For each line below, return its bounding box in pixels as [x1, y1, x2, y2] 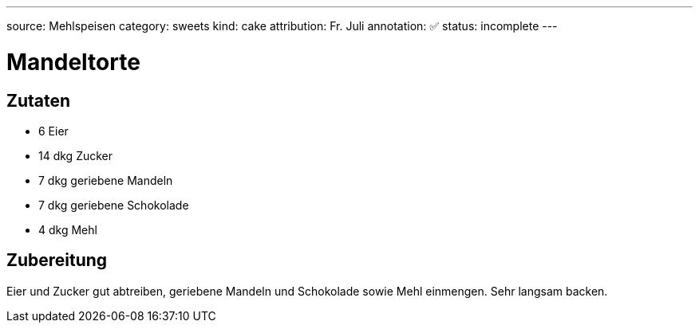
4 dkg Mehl [38, 222, 97, 237]
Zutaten [6, 90, 71, 111]
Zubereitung [6, 250, 108, 271]
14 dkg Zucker [38, 148, 113, 163]
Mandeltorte [6, 48, 140, 76]
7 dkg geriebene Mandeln [38, 173, 173, 187]
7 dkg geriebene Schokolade [38, 198, 189, 212]
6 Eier [38, 123, 69, 138]
